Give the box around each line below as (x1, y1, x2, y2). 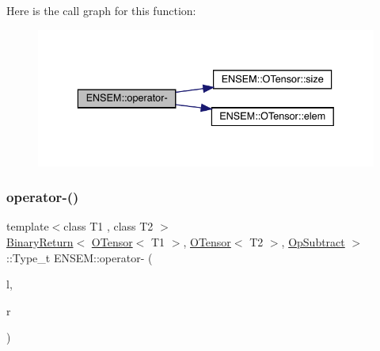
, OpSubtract (281, 234, 345, 250)
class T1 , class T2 (63, 218, 154, 235)
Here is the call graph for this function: (6, 2, 196, 18)
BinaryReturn (6, 234, 74, 250)
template (6, 218, 49, 235)
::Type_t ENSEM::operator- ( (6, 249, 153, 265)
